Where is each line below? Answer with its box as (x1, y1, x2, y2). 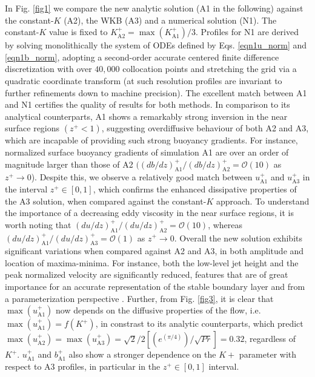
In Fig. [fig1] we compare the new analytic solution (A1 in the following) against (5, 2, 303, 14)
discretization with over (5, 62, 92, 75)
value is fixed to (49, 25, 108, 38)
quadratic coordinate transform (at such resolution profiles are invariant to (5, 74, 282, 87)
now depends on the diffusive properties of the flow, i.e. (56, 304, 261, 316)
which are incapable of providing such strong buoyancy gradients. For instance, (5, 134, 298, 146)
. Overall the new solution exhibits (174, 231, 303, 244)
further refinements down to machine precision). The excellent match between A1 (5, 86, 307, 99)
